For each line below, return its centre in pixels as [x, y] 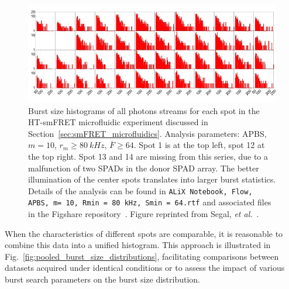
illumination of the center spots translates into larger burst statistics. [152, 179]
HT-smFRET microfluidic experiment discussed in [118, 122]
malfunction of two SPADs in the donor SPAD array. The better [144, 168]
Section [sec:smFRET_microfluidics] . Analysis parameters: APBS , [147, 133]
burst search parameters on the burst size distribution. [102, 279]
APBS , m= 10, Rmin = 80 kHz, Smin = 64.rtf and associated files [150, 202]
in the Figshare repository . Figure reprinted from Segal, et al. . [144, 214]
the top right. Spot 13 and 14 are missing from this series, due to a [148, 156]
